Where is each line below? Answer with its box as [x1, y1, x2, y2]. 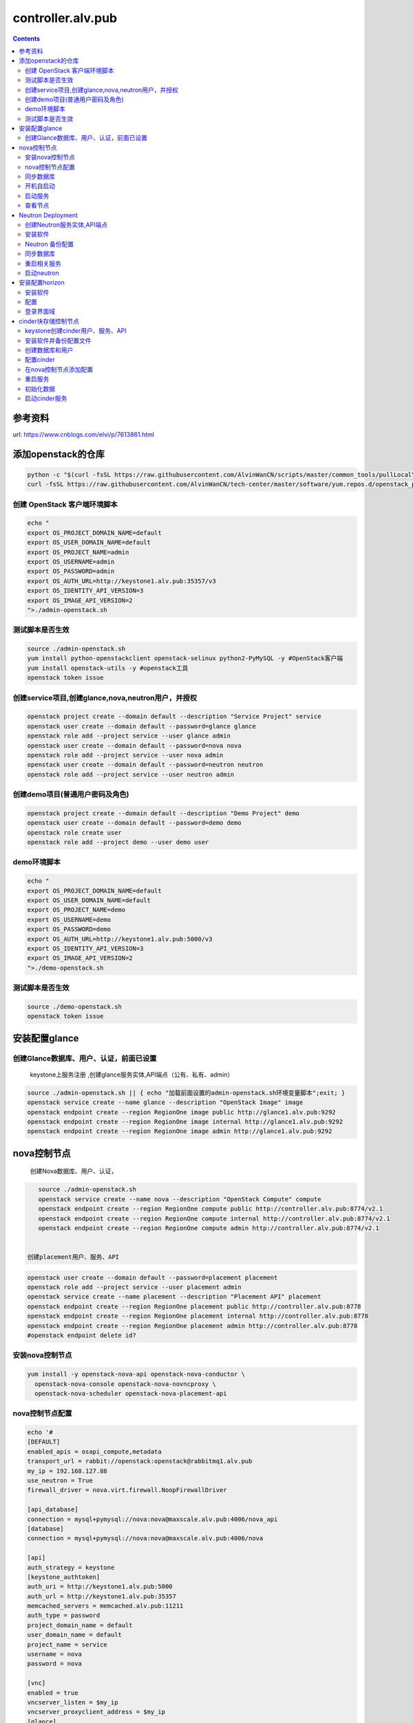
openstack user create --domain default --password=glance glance [27, 722, 256, 730]
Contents [12, 34, 41, 43]
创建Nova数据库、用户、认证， [30, 1167, 118, 1175]
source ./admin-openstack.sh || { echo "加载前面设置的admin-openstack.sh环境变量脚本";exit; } [27, 1089, 346, 1097]
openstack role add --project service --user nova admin [27, 751, 224, 759]
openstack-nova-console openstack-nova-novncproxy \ [34, 1380, 216, 1388]
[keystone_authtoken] [27, 1573, 100, 1581]
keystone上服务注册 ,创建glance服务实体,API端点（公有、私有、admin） [30, 1070, 234, 1079]
